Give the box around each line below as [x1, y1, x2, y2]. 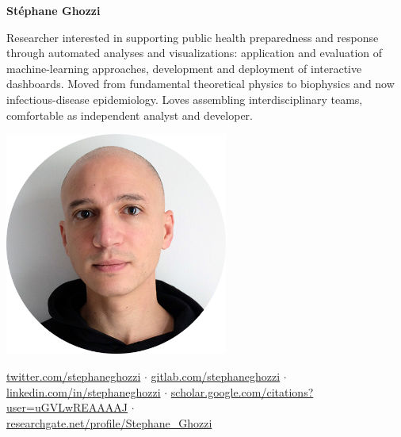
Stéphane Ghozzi [6, 2, 101, 18]
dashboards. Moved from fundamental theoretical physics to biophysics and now [6, 75, 395, 92]
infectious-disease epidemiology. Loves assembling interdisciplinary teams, [6, 90, 363, 107]
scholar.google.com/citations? [170, 383, 314, 400]
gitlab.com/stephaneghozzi [151, 367, 281, 384]
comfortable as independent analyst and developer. [6, 106, 253, 123]
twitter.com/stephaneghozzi [6, 367, 141, 384]
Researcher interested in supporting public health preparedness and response [6, 29, 379, 45]
